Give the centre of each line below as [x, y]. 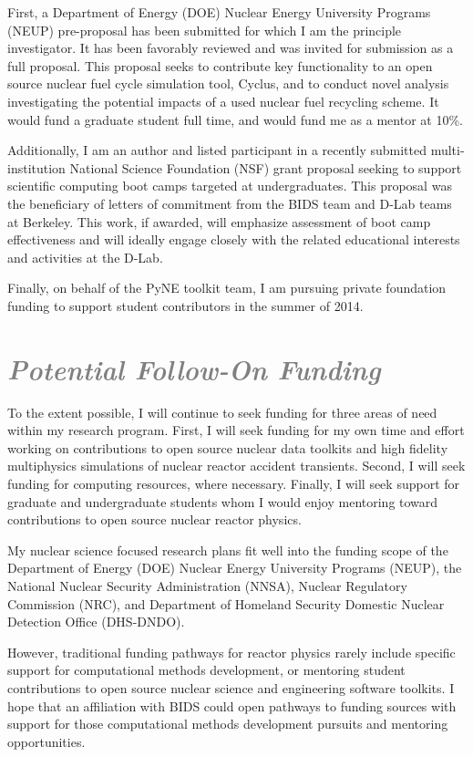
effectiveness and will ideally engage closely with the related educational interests [234, 239]
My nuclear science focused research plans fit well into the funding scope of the [228, 550]
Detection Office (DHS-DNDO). [96, 622]
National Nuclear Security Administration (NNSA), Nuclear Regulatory [207, 585]
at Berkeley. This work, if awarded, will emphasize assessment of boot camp [219, 221]
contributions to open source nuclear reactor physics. [154, 519]
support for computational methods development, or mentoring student [206, 670]
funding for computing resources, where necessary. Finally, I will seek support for [234, 483]
